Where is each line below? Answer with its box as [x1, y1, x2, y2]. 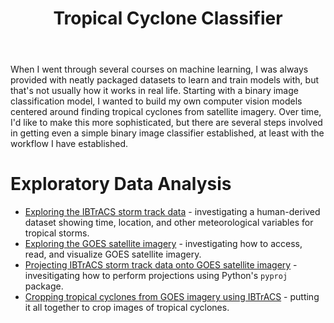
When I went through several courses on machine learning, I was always [10, 63, 309, 76]
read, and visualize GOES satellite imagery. [24, 248, 202, 261]
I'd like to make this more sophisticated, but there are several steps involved [10, 117, 323, 129]
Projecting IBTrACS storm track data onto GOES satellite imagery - [24, 259, 298, 271]
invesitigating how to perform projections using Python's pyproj [24, 270, 288, 282]
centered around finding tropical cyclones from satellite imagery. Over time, [10, 106, 322, 118]
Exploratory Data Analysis [10, 173, 232, 196]
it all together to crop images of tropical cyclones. [24, 302, 230, 314]
